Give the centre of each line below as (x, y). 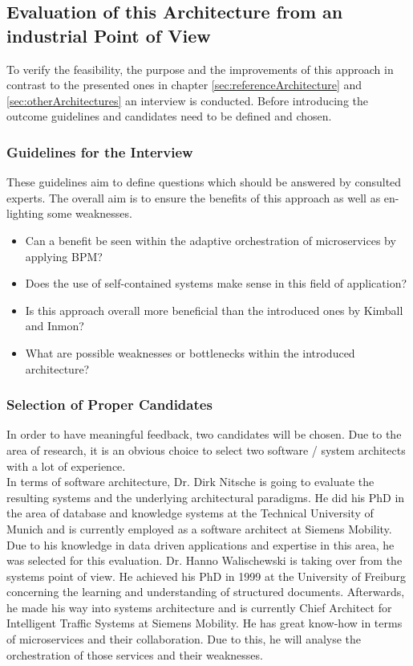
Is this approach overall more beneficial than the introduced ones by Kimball (214, 310)
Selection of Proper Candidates (109, 405)
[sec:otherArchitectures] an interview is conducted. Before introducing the (187, 100)
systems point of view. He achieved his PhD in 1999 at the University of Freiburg (206, 576)
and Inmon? (55, 326)
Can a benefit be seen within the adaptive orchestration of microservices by (211, 240)
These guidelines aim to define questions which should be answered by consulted (204, 182)
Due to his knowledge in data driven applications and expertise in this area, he (200, 544)
